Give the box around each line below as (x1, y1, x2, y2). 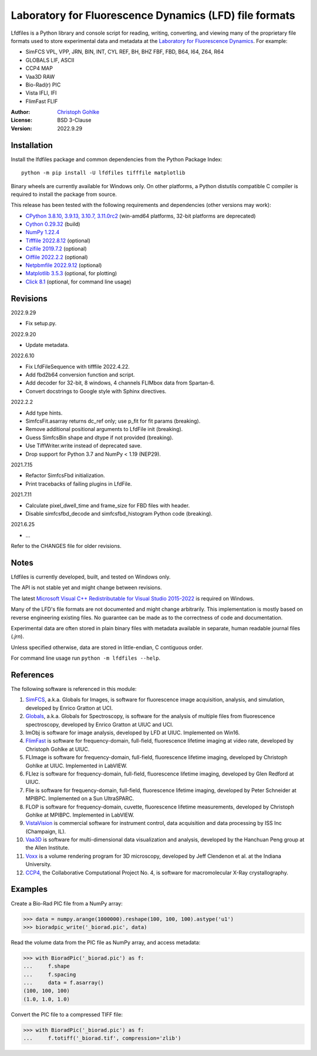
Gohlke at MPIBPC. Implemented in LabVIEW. (25, 811, 134, 818)
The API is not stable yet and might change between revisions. (11, 584, 162, 591)
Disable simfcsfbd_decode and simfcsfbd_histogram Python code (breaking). (25, 510, 213, 517)
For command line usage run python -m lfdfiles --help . (11, 654, 161, 661)
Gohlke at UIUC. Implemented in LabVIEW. (25, 762, 127, 769)
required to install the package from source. (11, 191, 117, 198)
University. (25, 861, 52, 868)
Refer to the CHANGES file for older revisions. (11, 543, 122, 550)
